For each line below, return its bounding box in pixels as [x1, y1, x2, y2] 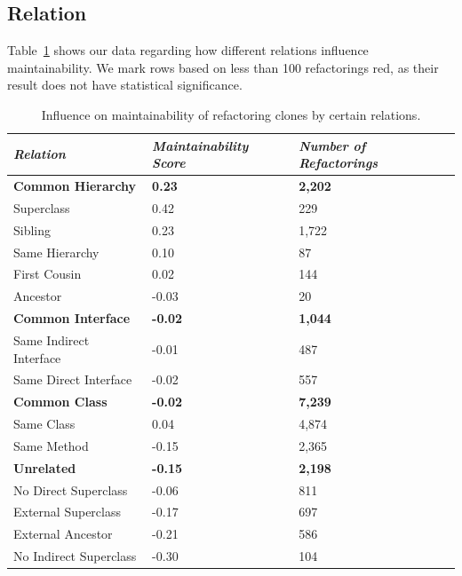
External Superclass [13, 502, 122, 521]
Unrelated [13, 458, 76, 477]
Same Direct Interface [13, 370, 132, 389]
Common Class [13, 392, 108, 411]
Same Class [13, 414, 76, 433]
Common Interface [13, 309, 131, 327]
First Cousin [13, 264, 82, 283]
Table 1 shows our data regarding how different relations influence [7, 41, 369, 59]
